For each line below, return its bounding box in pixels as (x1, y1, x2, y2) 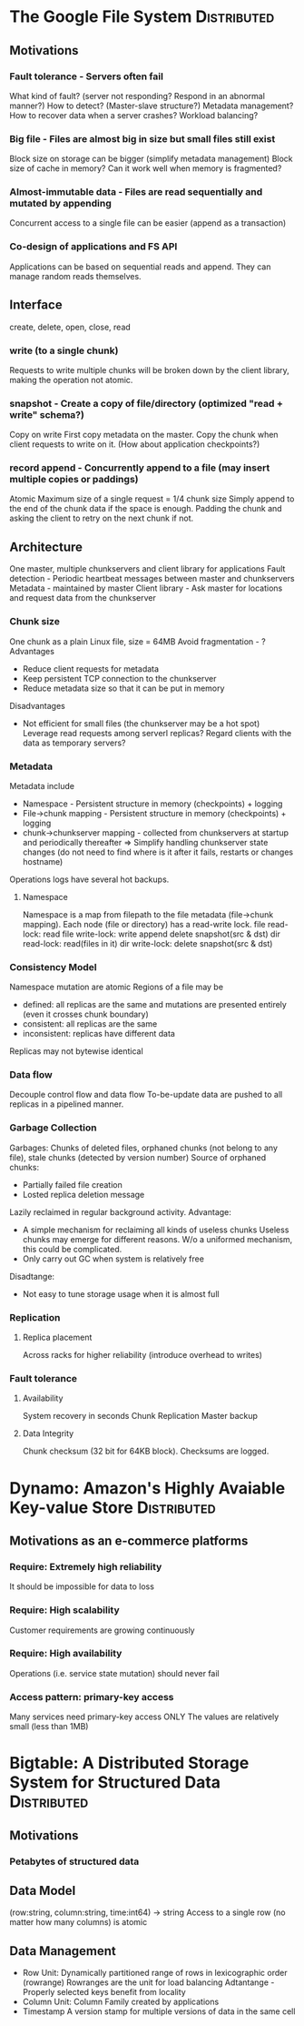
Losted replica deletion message (22, 1189, 145, 1200)
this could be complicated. (22, 1243, 123, 1254)
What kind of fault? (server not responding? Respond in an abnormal (9, 90, 266, 101)
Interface (9, 298, 63, 313)
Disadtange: (9, 1271, 55, 1281)
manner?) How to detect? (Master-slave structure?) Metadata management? (9, 100, 294, 111)
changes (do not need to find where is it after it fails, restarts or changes (22, 846, 293, 857)
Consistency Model (9, 960, 97, 973)
